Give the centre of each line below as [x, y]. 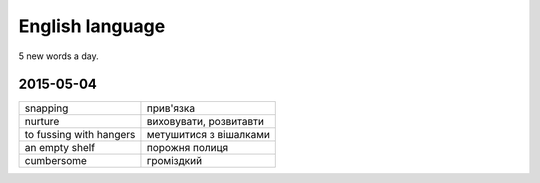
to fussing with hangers [80, 135]
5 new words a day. [58, 56]
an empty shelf [59, 148]
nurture [42, 122]
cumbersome [55, 161]
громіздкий [174, 161]
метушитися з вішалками [208, 135]
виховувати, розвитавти [205, 122]
